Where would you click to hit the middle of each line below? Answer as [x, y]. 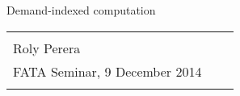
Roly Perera [47, 48]
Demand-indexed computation [81, 10]
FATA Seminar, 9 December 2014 [107, 71]
